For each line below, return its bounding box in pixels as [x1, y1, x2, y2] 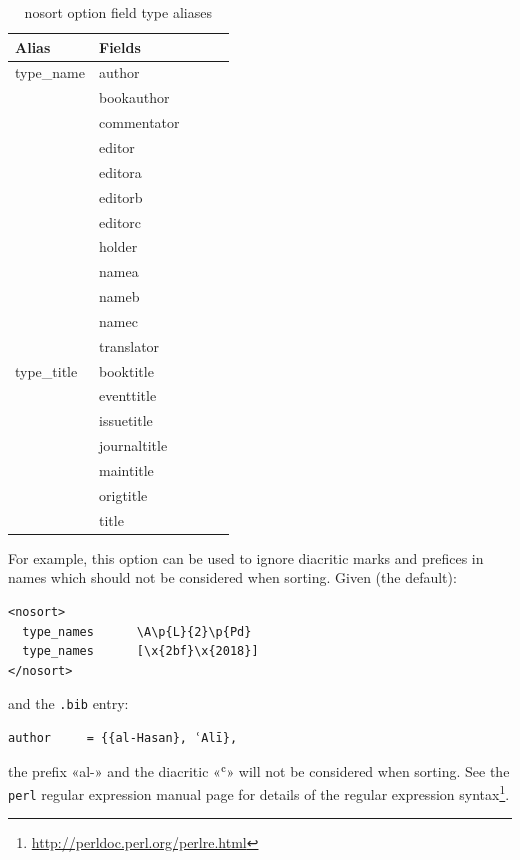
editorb [99, 186, 143, 207]
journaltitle [99, 435, 168, 456]
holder [99, 236, 138, 257]
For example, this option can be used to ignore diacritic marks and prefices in [8, 547, 484, 568]
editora [99, 161, 142, 182]
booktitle [99, 360, 154, 381]
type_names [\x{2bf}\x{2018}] [22, 644, 259, 659]
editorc [99, 211, 142, 232]
